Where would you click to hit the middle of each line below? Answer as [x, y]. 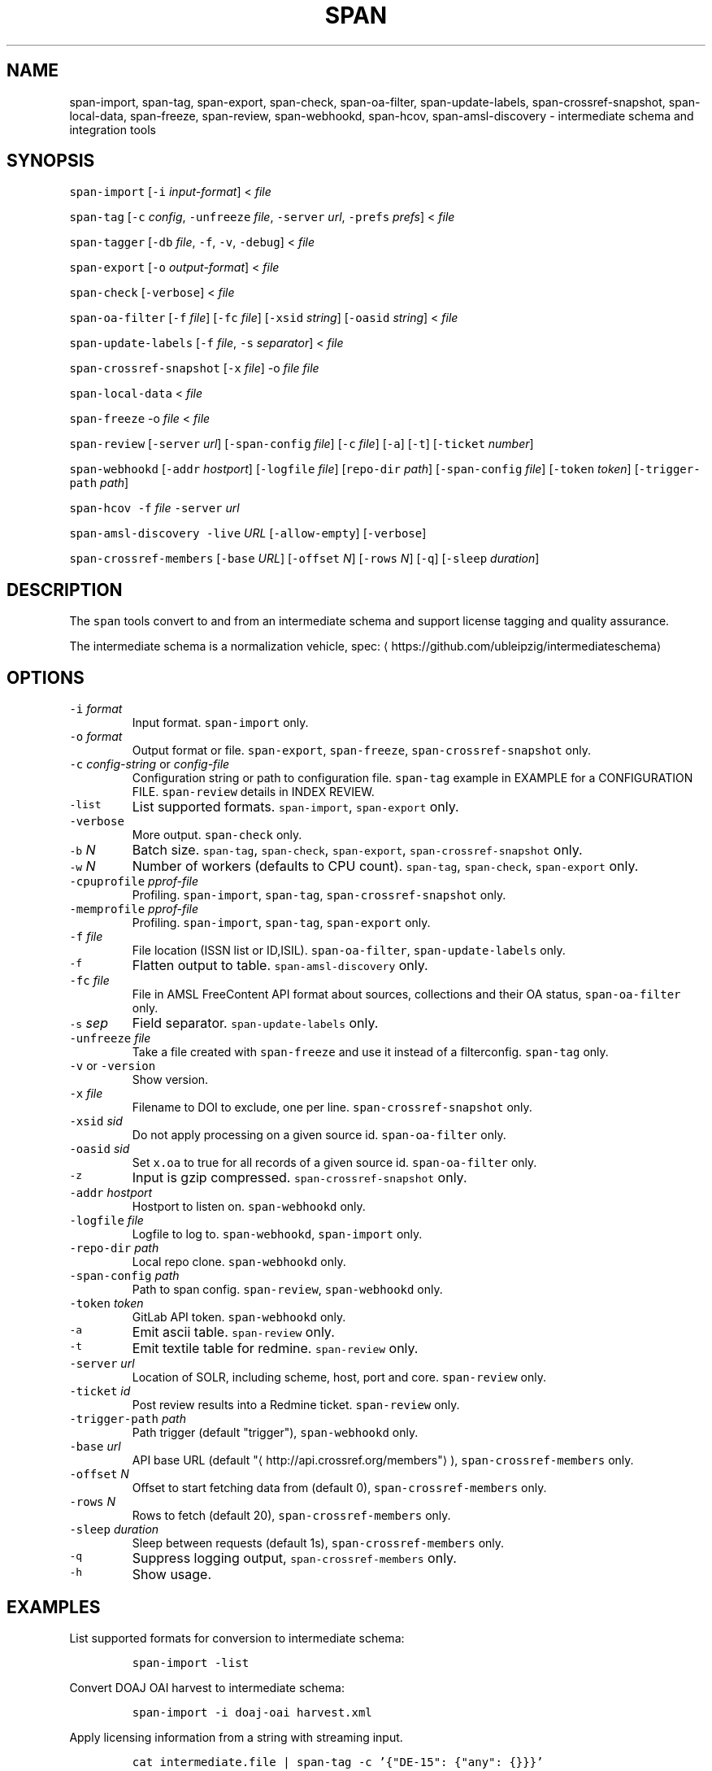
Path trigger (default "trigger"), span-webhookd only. [275, 1433]
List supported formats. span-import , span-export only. [295, 807]
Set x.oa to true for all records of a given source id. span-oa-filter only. [334, 1163]
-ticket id [100, 1391]
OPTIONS [46, 677]
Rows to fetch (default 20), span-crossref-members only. [291, 1516]
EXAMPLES [54, 1607]
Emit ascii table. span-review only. [233, 1332]
